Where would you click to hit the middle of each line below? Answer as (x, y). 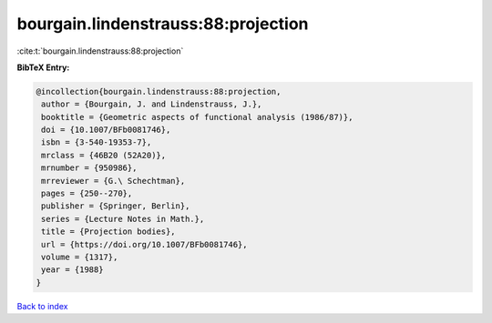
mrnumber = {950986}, (89, 168)
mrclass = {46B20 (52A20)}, (104, 155)
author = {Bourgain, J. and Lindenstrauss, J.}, (152, 104)
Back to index (42, 306)
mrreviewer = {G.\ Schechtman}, (113, 181)
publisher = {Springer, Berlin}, (116, 206)
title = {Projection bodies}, (109, 232)
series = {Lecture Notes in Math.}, (123, 219)
